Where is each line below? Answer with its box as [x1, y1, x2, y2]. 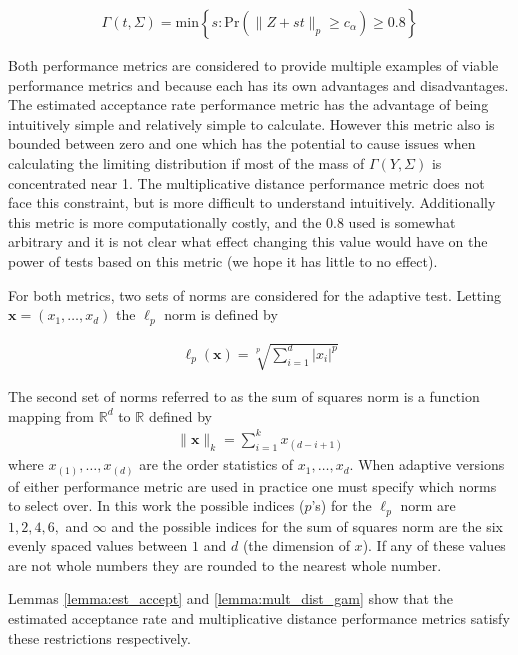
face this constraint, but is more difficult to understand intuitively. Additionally [8, 192, 496, 213]
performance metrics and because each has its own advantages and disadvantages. [8, 74, 509, 95]
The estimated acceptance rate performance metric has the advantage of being [8, 94, 489, 115]
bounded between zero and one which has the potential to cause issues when [8, 133, 476, 154]
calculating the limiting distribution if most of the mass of [8, 153, 365, 173]
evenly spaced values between [8, 535, 188, 556]
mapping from [8, 405, 95, 426]
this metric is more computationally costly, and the [8, 211, 322, 232]
